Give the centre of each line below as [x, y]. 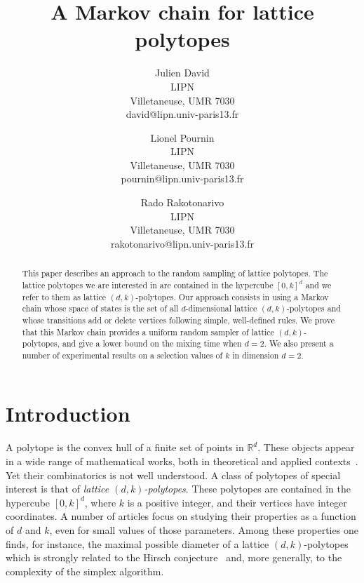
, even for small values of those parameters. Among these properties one [204, 529]
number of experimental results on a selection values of [122, 355]
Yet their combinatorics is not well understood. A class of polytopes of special [173, 475]
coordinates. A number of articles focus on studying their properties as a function [181, 516]
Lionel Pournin [182, 137]
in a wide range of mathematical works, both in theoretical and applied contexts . [182, 461]
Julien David [182, 73]
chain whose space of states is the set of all [100, 308]
